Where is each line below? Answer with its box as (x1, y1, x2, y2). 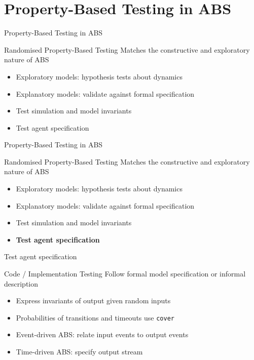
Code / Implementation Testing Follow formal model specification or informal (4, 268, 246, 279)
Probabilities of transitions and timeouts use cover (16, 312, 174, 323)
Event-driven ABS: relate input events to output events (16, 329, 189, 340)
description (4, 278, 39, 289)
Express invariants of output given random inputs (16, 295, 171, 306)
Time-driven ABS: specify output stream (16, 346, 143, 357)
